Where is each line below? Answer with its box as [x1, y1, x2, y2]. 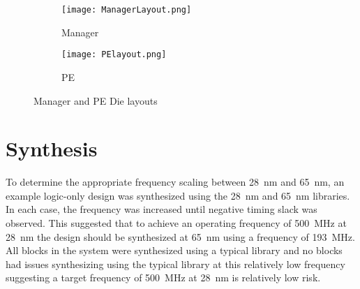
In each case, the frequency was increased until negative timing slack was [6, 202, 317, 216]
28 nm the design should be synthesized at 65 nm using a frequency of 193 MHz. [6, 229, 355, 244]
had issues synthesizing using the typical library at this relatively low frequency [6, 256, 345, 271]
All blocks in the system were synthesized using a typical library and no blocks [6, 243, 343, 258]
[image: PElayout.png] [61, 50, 167, 60]
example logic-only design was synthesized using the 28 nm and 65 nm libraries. [6, 188, 350, 202]
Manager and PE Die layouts [33, 93, 158, 108]
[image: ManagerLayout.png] [61, 5, 192, 15]
